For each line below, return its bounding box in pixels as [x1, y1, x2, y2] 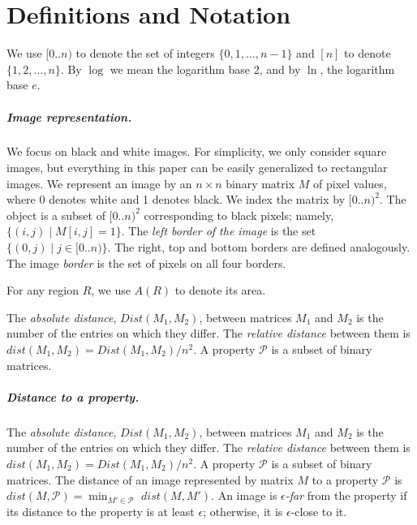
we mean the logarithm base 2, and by [110, 60, 301, 77]
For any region [6, 282, 79, 299]
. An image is [211, 487, 277, 504]
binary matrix [226, 174, 295, 191]
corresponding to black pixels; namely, [144, 206, 334, 223]
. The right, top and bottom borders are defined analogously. [107, 239, 411, 256]
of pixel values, [313, 174, 387, 191]
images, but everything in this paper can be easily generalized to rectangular [6, 159, 388, 176]
